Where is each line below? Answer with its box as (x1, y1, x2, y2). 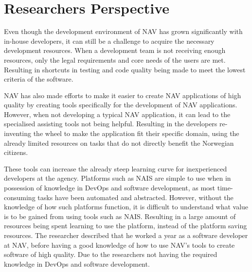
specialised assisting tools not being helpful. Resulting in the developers (4, 119, 217, 129)
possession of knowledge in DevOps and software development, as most (4, 183, 216, 193)
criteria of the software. (4, 74, 73, 84)
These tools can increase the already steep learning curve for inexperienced (4, 163, 227, 173)
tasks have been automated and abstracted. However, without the (37, 192, 234, 202)
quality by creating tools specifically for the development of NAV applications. (4, 100, 237, 110)
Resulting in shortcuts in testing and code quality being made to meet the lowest (4, 64, 246, 74)
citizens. (4, 147, 28, 157)
